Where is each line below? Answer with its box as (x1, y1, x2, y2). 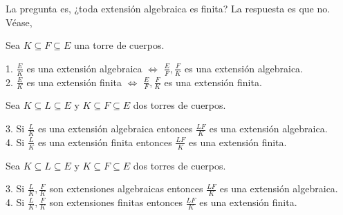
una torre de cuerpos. (73, 38, 165, 52)
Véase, (6, 14, 33, 29)
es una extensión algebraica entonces (37, 121, 193, 136)
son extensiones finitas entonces (49, 195, 183, 209)
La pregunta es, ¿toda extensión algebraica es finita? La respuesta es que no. (6, 1, 331, 15)
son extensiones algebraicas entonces (49, 181, 203, 196)
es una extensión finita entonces (37, 134, 172, 149)
